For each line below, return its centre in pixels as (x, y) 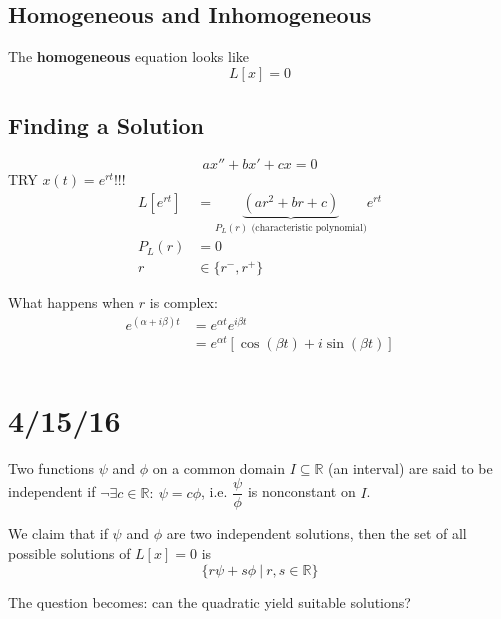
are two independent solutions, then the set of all (316, 533)
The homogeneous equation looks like (129, 56)
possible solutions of (69, 552)
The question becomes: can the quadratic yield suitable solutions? (209, 601)
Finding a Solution (106, 125)
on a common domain (218, 467)
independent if (52, 491)
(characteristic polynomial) (309, 227)
